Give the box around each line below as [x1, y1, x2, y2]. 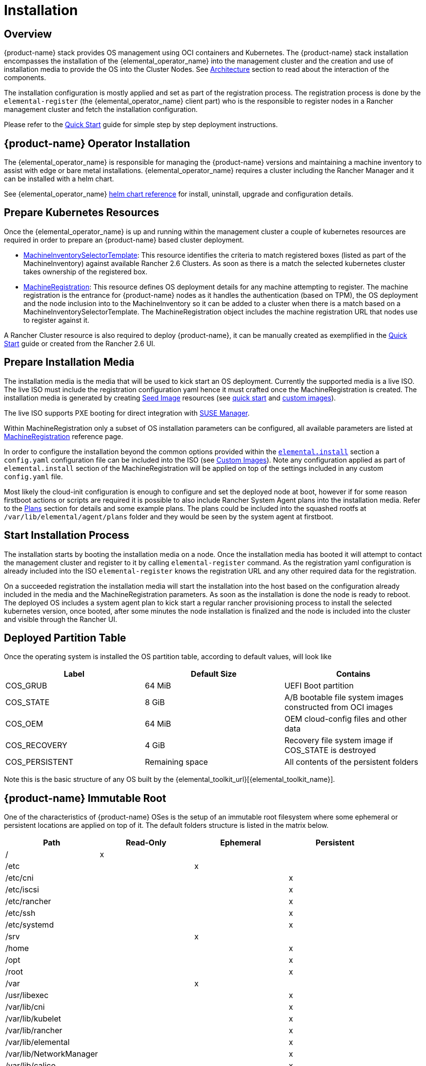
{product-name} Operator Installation [4, 137, 190, 150]
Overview [4, 27, 52, 40]
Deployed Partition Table [4, 631, 126, 644]
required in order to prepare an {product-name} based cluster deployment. [4, 235, 244, 244]
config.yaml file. [4, 472, 63, 481]
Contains [336, 669, 371, 679]
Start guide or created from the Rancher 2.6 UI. [4, 339, 155, 348]
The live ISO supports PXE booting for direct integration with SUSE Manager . [4, 408, 250, 417]
